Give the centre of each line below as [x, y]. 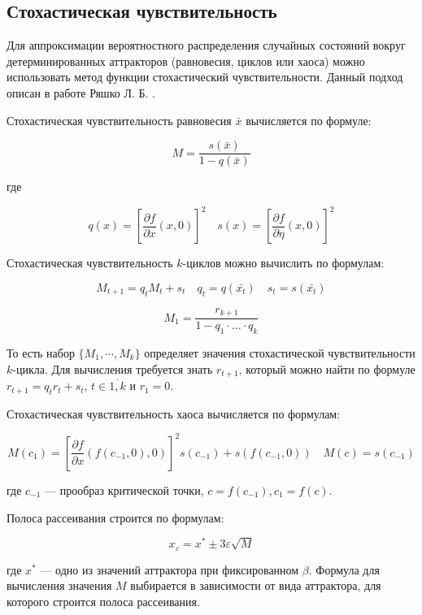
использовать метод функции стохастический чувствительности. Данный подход [205, 77]
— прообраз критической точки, [124, 489]
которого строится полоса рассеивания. [103, 601]
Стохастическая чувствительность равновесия [119, 120]
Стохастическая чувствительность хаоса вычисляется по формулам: [174, 413]
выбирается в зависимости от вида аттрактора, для [256, 585]
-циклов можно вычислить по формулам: [283, 263]
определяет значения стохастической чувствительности [280, 353]
